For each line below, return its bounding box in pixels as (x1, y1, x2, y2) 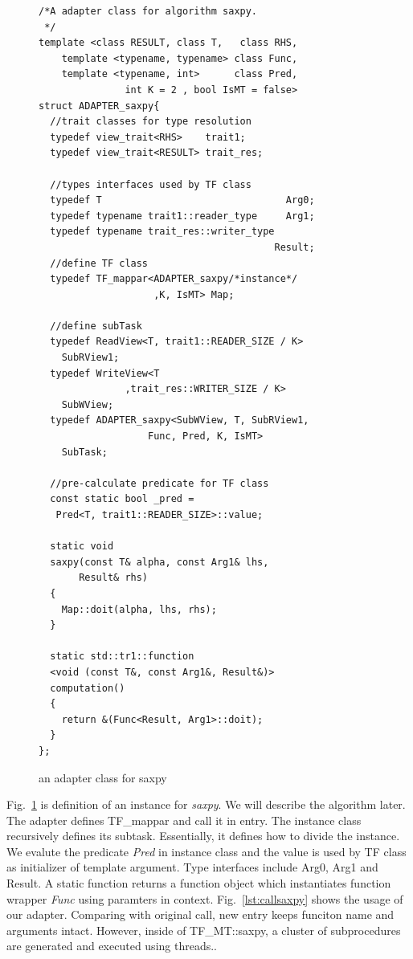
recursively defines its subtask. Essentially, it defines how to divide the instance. (6, 827, 400, 844)
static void (50, 541, 114, 553)
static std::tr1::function (50, 651, 194, 663)
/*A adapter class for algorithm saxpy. (39, 6, 258, 17)
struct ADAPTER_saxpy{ (39, 100, 160, 112)
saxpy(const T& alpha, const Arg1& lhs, (50, 556, 269, 568)
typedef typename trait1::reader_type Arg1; (50, 210, 315, 222)
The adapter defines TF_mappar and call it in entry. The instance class (6, 811, 362, 828)
